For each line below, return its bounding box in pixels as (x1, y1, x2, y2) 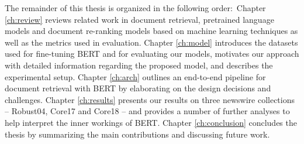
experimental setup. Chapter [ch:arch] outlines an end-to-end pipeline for (5, 70, 266, 83)
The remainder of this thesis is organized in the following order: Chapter (5, 2, 266, 13)
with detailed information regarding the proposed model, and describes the (5, 59, 273, 71)
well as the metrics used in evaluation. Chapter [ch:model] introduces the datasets (5, 36, 298, 48)
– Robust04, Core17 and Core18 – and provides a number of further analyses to (5, 105, 290, 117)
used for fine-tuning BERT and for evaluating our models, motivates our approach (5, 47, 299, 60)
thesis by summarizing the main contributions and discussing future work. (5, 128, 270, 140)
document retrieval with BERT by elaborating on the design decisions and (5, 82, 271, 94)
